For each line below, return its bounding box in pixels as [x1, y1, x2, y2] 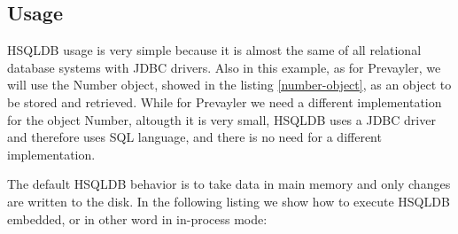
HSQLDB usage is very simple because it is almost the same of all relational [7, 41, 422, 59]
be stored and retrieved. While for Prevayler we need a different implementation [7, 92, 442, 111]
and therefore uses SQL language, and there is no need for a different [7, 128, 382, 146]
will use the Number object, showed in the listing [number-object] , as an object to [7, 75, 452, 94]
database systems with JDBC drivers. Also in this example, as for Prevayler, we [7, 58, 441, 76]
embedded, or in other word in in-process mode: [7, 209, 268, 228]
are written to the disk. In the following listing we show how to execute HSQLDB [7, 191, 450, 210]
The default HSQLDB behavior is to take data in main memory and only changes [7, 175, 451, 193]
